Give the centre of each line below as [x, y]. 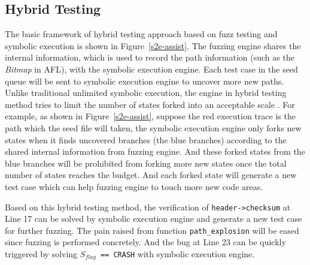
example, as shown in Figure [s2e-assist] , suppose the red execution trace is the [150, 116]
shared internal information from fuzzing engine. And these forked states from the [155, 151]
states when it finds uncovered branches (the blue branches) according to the [146, 139]
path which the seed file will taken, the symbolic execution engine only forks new [153, 127]
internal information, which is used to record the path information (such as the [150, 57]
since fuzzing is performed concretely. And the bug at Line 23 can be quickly [145, 242]
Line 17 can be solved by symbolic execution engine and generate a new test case [154, 219]
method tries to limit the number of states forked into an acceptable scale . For [150, 104]
